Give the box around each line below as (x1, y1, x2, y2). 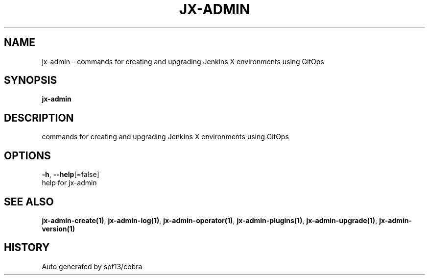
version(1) (42, 224, 75, 233)
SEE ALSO (4, 195, 54, 208)
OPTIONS (4, 149, 51, 162)
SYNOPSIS (4, 74, 57, 87)
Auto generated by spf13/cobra (42, 262, 143, 271)
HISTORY (4, 241, 50, 254)
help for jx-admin (42, 178, 97, 187)
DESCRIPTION (4, 111, 74, 124)
